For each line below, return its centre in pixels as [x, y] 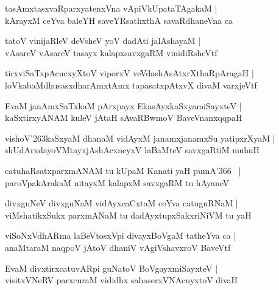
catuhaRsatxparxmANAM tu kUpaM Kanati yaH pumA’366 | [123, 170]
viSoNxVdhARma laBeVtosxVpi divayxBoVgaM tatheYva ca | [121, 235]
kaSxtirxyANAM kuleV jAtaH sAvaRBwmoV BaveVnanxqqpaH [124, 118]
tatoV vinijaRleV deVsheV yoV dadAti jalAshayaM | [103, 41]
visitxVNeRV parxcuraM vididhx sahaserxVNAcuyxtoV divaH [122, 280]
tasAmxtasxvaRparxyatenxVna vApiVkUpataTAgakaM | [111, 8]
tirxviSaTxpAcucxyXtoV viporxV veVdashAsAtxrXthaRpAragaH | [129, 73]
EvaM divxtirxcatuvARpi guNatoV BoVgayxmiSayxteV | [111, 268]
